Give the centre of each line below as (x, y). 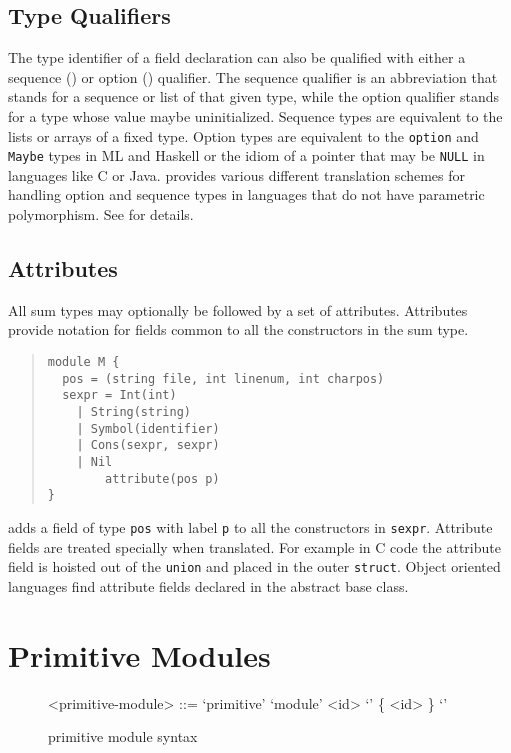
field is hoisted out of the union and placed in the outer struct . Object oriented (254, 566)
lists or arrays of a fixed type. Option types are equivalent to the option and (243, 135)
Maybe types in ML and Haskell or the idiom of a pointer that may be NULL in (246, 155)
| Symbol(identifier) (148, 428)
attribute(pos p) (162, 478)
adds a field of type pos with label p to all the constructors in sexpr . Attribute (250, 526)
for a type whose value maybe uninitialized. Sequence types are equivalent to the (255, 115)
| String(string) (133, 412)
